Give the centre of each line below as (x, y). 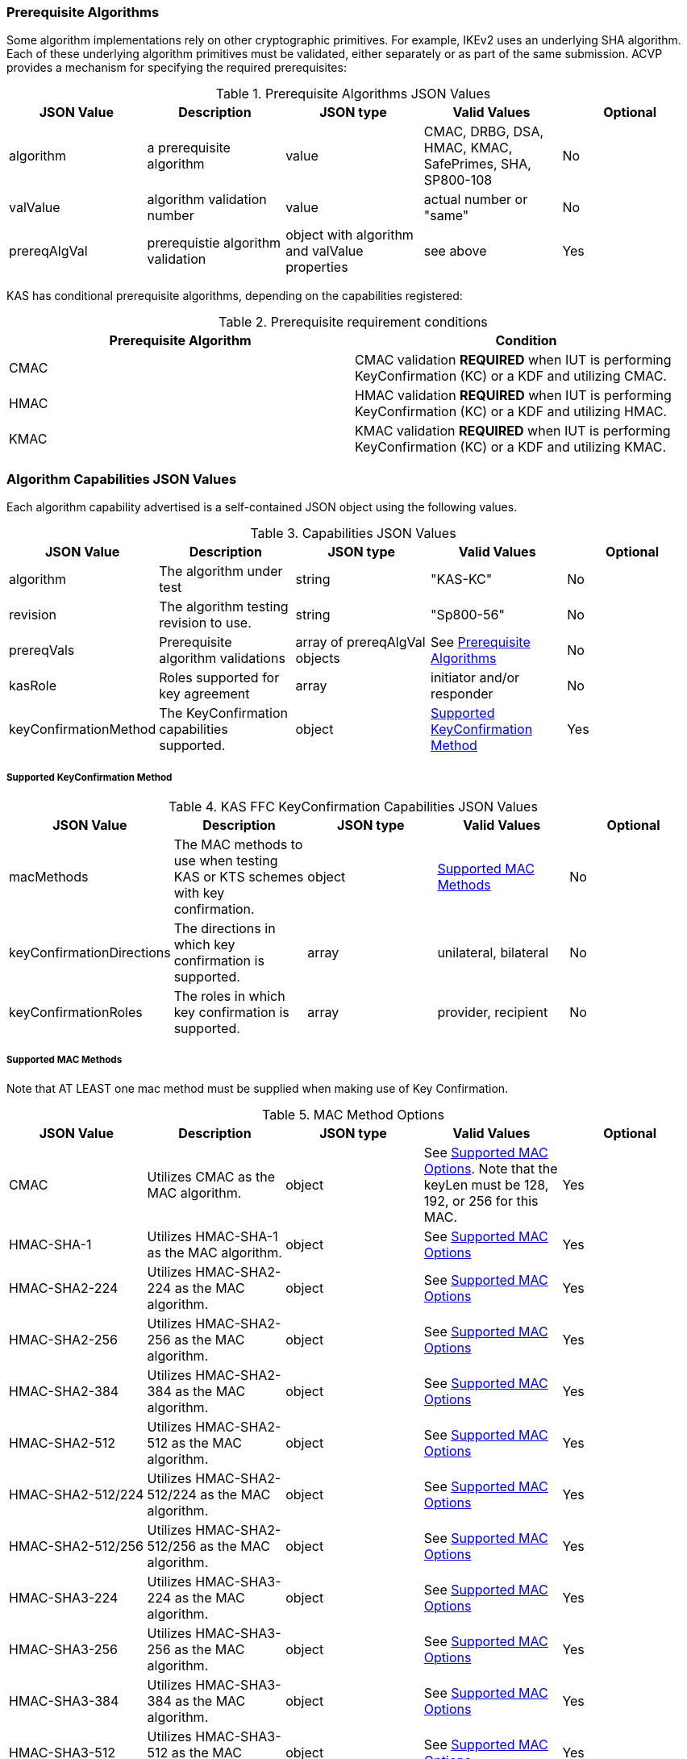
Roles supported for (219, 678)
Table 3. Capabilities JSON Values (353, 534)
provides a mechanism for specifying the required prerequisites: (177, 68)
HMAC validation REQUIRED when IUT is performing (513, 396)
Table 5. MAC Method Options (353, 1114)
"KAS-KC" (462, 579)
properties (317, 267)
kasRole (33, 686)
